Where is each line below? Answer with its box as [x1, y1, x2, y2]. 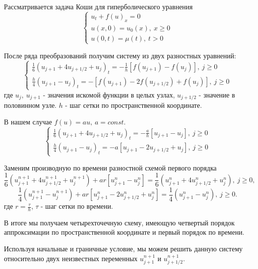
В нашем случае [4, 116, 52, 126]
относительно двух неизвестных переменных [4, 253, 138, 263]
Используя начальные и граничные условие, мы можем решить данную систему [4, 244, 243, 254]
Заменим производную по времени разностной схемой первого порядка [4, 162, 217, 172]
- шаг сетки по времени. [41, 201, 113, 211]
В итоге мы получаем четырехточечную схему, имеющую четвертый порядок [4, 217, 235, 227]
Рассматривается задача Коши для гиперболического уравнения [4, 1, 193, 11]
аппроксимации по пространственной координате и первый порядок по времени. [4, 227, 245, 237]
